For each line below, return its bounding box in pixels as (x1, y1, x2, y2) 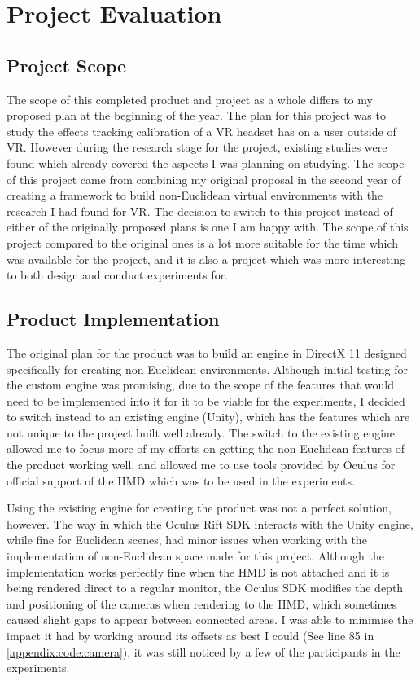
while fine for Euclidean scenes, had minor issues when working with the (7, 531, 367, 548)
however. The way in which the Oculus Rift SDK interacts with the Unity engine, (7, 515, 413, 532)
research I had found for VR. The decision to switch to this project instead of (7, 202, 393, 219)
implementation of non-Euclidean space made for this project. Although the (7, 547, 385, 565)
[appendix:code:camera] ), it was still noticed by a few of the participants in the (7, 643, 400, 660)
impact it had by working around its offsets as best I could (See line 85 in (7, 627, 374, 644)
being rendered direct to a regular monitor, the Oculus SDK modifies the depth (7, 579, 404, 596)
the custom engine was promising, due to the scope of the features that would (7, 376, 395, 393)
